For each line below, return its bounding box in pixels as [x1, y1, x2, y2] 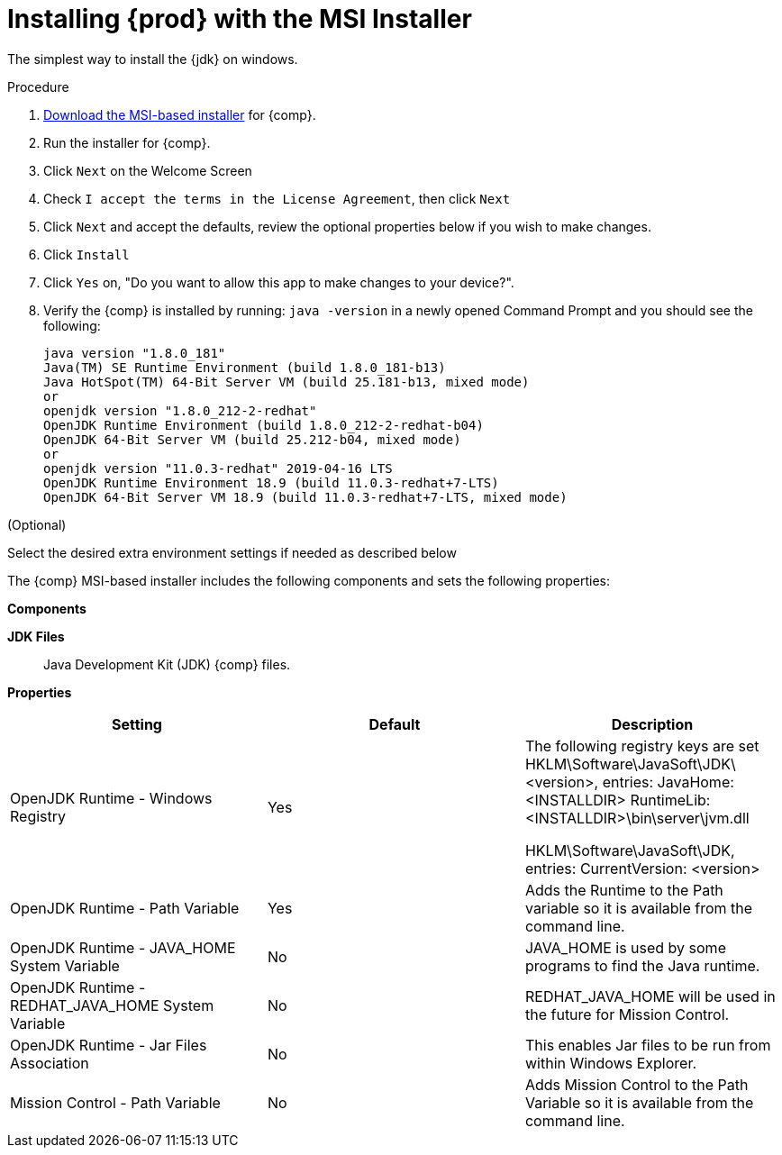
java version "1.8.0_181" [43, 345, 226, 360]
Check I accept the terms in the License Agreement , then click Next [43, 190, 511, 206]
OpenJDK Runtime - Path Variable [10, 898, 240, 917]
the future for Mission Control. [524, 1005, 730, 1023]
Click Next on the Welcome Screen [43, 162, 252, 178]
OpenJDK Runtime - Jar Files [10, 1035, 207, 1054]
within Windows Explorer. [524, 1053, 697, 1072]
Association [10, 1053, 89, 1072]
